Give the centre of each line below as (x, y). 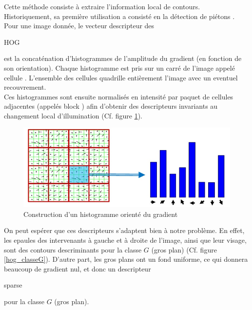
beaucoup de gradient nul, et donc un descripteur (78, 268)
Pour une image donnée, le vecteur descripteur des (79, 26)
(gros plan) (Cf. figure (184, 249)
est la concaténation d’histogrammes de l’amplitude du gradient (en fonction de (123, 58)
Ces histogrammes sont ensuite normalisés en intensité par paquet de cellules (119, 96)
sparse (13, 285)
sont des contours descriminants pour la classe (73, 249)
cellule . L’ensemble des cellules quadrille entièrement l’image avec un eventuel (121, 77)
